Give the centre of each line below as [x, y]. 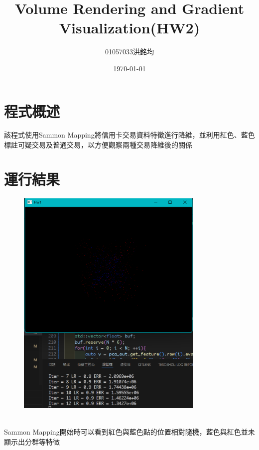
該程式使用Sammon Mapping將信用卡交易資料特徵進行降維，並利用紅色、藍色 [129, 135]
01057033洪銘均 [129, 52]
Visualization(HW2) [129, 28]
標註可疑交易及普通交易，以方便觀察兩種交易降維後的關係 [98, 145]
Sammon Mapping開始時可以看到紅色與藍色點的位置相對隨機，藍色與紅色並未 [129, 431]
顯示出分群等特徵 [32, 441]
